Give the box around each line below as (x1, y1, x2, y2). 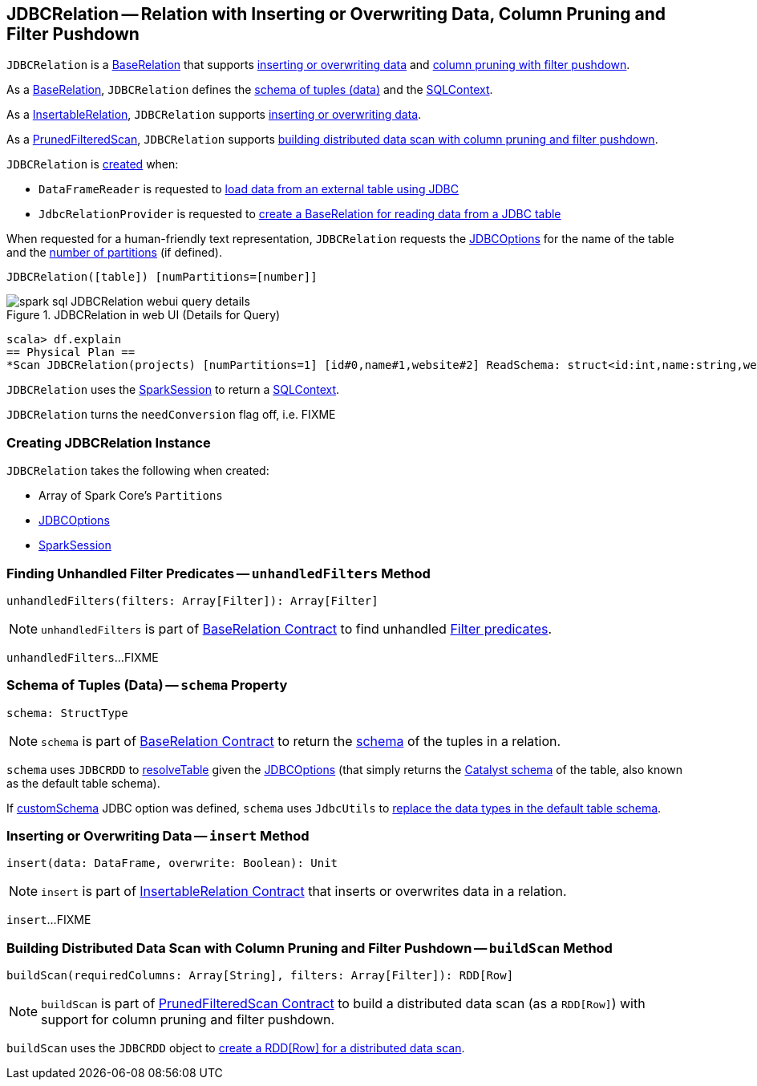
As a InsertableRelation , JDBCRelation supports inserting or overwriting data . (6, 107, 422, 122)
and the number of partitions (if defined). (6, 245, 222, 260)
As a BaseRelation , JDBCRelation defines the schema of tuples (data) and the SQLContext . (6, 83, 493, 97)
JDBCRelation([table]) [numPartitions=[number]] (6, 270, 318, 284)
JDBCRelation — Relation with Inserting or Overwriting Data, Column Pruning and (6, 4, 666, 24)
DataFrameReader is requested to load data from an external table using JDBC (38, 182, 459, 197)
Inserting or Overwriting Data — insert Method (6, 828, 310, 845)
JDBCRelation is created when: (6, 157, 179, 172)
